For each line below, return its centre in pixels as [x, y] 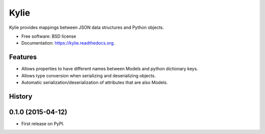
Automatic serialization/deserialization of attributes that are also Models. [94, 83]
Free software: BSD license [49, 36]
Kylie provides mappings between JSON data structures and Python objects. [87, 27]
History [21, 96]
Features [23, 57]
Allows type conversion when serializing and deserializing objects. [89, 75]
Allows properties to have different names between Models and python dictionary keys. [110, 69]
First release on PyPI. [43, 123]
